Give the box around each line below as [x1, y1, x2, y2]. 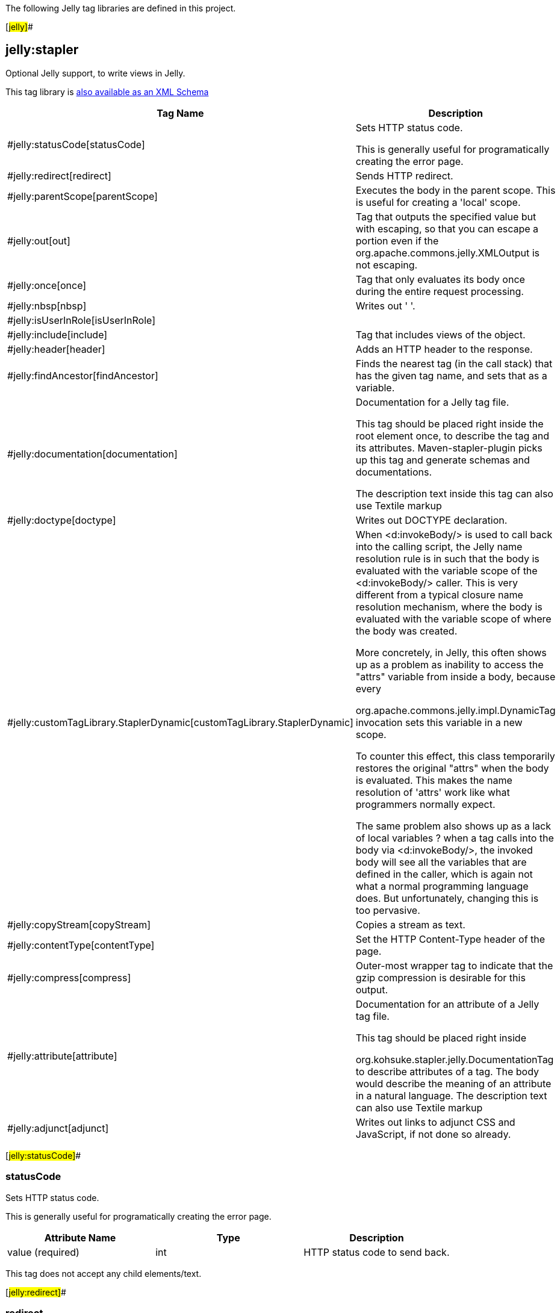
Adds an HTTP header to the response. [355, 343, 533, 355]
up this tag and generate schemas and [355, 453, 530, 466]
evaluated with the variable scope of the [355, 564, 538, 577]
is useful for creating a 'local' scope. [355, 196, 521, 208]
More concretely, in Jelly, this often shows [355, 646, 547, 659]
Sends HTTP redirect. [355, 169, 453, 182]
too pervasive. [355, 904, 420, 916]
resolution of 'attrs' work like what [355, 786, 510, 798]
